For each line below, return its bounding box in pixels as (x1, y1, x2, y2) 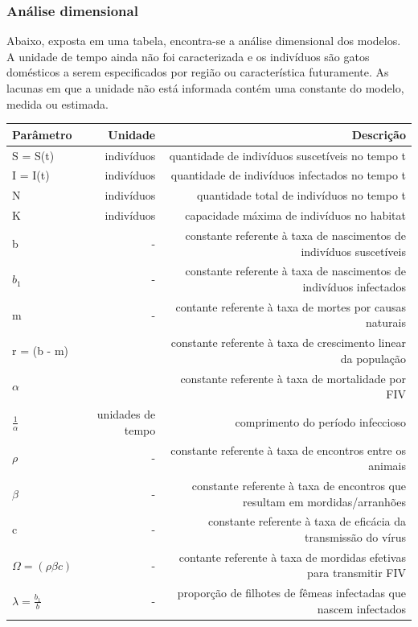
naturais (366, 314, 406, 331)
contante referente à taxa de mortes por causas (175, 298, 406, 315)
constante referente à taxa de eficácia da (208, 513, 406, 530)
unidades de (96, 406, 156, 423)
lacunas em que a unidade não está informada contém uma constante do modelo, (6, 80, 404, 96)
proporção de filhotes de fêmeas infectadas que (177, 584, 406, 601)
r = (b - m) (12, 342, 69, 359)
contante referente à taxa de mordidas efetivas (178, 548, 406, 565)
